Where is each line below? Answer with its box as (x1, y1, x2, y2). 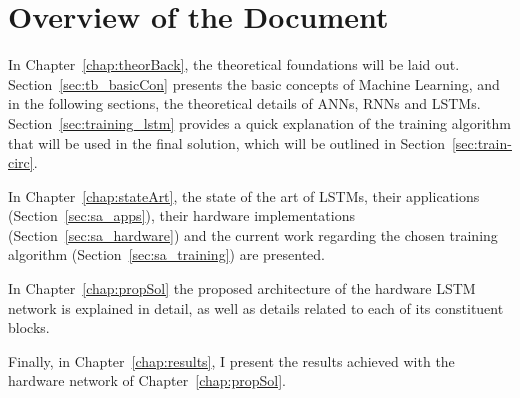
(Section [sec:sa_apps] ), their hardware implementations (8, 205, 355, 226)
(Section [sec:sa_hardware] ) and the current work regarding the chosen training (8, 224, 498, 245)
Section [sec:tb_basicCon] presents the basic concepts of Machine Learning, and (8, 73, 500, 94)
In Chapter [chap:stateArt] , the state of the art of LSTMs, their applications (8, 185, 480, 206)
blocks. (8, 317, 50, 338)
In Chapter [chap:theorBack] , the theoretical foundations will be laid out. (8, 54, 460, 75)
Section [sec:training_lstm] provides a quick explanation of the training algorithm (8, 112, 511, 133)
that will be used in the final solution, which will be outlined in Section (8, 132, 445, 153)
